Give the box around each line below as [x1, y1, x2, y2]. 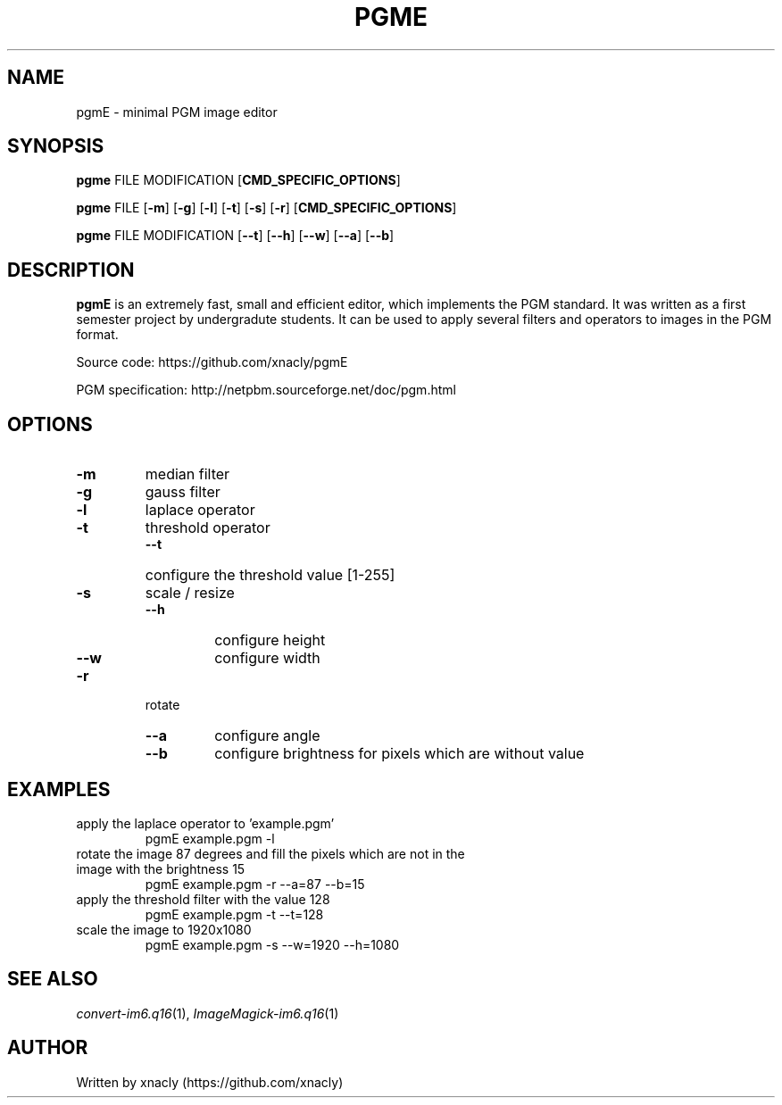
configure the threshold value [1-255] [145, 566, 395, 585]
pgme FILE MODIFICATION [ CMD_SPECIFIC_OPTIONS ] [76, 172, 401, 188]
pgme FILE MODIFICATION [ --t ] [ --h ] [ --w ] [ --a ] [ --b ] [76, 228, 395, 244]
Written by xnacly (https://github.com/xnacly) [76, 1074, 344, 1090]
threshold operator [145, 519, 270, 537]
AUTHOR [7, 1036, 88, 1059]
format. [76, 327, 119, 343]
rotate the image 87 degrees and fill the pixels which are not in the [76, 845, 465, 861]
